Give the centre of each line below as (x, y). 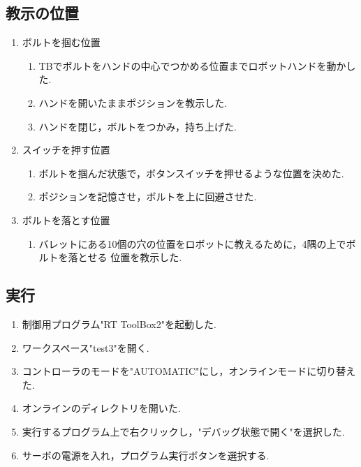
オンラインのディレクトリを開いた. (101, 408)
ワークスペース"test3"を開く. (86, 347)
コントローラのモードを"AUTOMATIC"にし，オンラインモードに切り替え (189, 371)
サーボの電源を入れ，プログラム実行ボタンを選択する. (146, 455)
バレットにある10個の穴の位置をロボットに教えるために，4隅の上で (192, 243)
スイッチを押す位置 (66, 150)
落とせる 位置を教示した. (125, 257)
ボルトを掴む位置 (61, 42)
